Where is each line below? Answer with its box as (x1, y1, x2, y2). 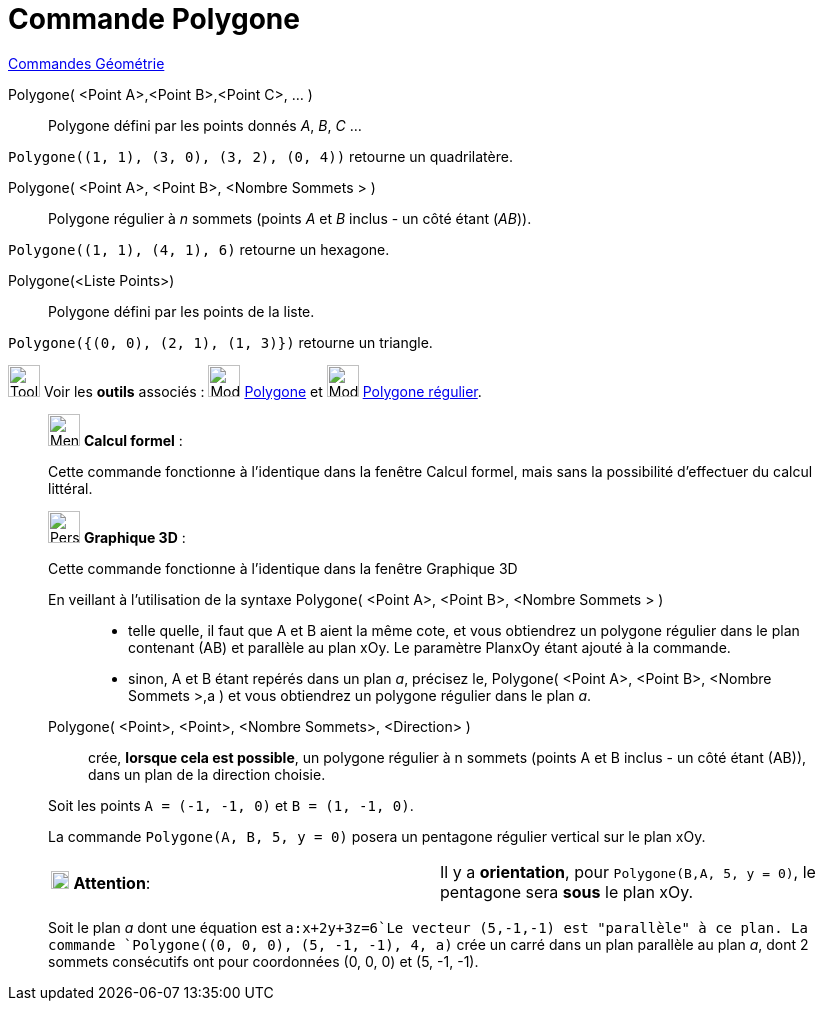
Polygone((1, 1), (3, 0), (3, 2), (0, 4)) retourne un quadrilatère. (8, 147, 513, 165)
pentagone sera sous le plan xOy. (440, 881, 694, 902)
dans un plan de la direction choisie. (88, 765, 326, 783)
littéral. (48, 479, 93, 497)
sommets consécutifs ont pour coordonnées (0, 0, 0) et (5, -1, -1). (48, 952, 479, 970)
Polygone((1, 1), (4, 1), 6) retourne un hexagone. (8, 240, 390, 258)
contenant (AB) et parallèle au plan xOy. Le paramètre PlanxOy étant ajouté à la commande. (128, 638, 731, 656)
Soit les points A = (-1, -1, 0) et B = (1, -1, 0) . (48, 796, 414, 814)
